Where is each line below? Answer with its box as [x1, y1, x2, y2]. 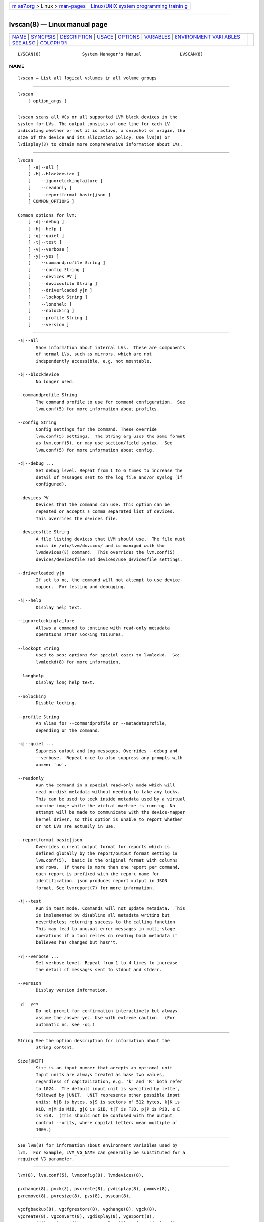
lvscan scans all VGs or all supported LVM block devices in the [18, 114, 178, 120]
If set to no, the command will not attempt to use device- [36, 577, 183, 583]
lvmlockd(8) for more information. [36, 659, 121, 665]
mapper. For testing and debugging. [36, 584, 127, 589]
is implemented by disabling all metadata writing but [36, 912, 170, 918]
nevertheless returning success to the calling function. [36, 919, 178, 925]
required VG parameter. [18, 1157, 75, 1162]
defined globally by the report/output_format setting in [36, 851, 178, 856]
